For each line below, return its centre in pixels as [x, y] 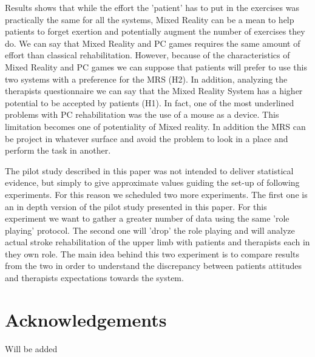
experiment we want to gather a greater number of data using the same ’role [147, 218]
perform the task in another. [58, 150]
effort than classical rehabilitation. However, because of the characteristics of [147, 55]
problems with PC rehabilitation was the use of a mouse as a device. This [142, 114]
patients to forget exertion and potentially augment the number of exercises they [155, 31]
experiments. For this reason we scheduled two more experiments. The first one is [156, 194]
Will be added [31, 348]
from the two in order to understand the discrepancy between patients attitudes [153, 266]
